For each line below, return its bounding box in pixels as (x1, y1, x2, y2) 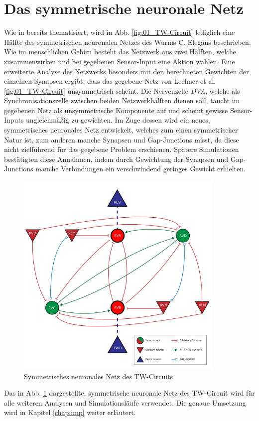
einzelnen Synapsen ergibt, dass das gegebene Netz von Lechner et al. (4, 76, 216, 86)
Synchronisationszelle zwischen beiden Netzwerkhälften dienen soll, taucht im (4, 95, 240, 106)
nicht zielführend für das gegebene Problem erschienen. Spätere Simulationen (4, 144, 239, 154)
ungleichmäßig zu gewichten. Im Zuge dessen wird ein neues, (26, 115, 210, 125)
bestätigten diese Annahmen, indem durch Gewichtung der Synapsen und (4, 153, 229, 164)
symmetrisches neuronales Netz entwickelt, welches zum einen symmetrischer (4, 125, 238, 135)
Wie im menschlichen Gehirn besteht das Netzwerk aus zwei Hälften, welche (4, 46, 236, 57)
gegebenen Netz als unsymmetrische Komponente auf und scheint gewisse (4, 105, 228, 115)
